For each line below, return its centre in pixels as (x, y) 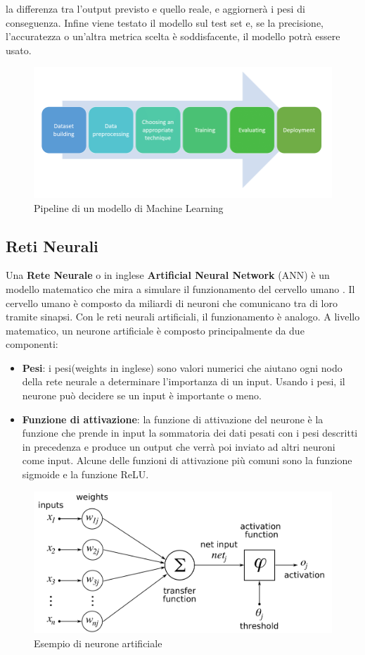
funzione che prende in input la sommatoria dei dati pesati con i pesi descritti (190, 433)
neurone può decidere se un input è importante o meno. (142, 395)
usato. (19, 50)
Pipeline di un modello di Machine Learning (129, 207)
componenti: (32, 344)
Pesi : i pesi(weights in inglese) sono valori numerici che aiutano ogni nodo (182, 367)
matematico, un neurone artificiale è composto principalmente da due (155, 330)
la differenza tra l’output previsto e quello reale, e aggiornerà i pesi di (155, 8)
